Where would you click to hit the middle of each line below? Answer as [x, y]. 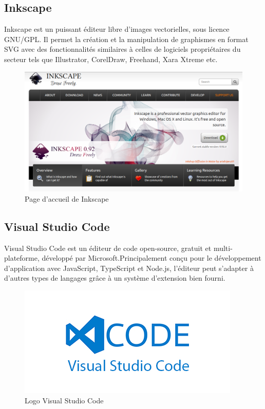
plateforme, [22, 258]
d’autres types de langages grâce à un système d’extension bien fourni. [115, 278]
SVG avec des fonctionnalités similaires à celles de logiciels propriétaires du [122, 49]
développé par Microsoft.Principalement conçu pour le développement [152, 258]
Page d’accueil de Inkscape [67, 198]
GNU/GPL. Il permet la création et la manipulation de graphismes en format [126, 39]
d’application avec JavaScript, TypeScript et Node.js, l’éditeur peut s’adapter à [129, 268]
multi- [223, 248]
